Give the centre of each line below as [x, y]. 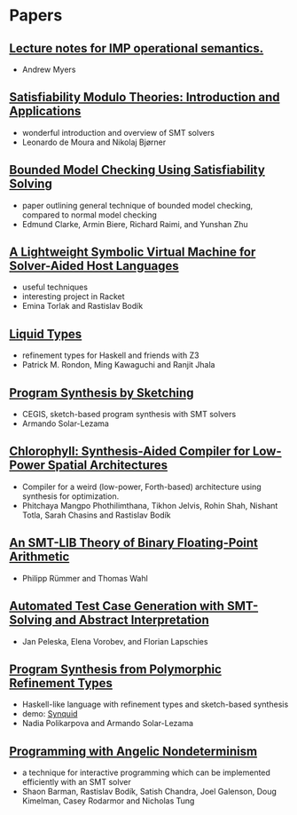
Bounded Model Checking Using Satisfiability [137, 170]
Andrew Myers [49, 69]
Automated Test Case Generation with [117, 606]
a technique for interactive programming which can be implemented [146, 772]
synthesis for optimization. [70, 496]
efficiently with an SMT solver [76, 782]
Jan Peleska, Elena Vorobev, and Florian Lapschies [115, 641]
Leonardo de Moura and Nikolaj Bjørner [94, 142]
